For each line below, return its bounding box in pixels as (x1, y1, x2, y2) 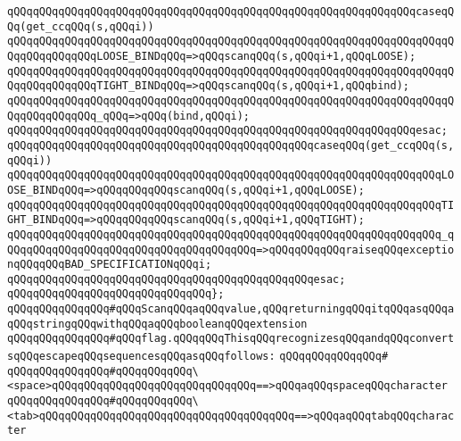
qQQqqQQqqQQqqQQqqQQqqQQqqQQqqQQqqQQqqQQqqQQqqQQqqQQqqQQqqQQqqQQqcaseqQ (7, 5, 455, 18)
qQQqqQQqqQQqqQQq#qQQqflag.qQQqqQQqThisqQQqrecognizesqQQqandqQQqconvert (7, 332, 455, 345)
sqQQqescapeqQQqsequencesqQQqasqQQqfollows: (7, 350, 276, 363)
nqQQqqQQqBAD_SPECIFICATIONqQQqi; (7, 258, 212, 271)
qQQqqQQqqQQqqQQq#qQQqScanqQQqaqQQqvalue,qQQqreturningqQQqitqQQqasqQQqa (7, 303, 455, 316)
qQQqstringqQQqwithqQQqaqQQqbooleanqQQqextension (7, 317, 308, 330)
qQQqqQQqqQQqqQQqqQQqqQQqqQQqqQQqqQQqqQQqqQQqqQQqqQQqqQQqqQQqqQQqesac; (7, 124, 448, 137)
